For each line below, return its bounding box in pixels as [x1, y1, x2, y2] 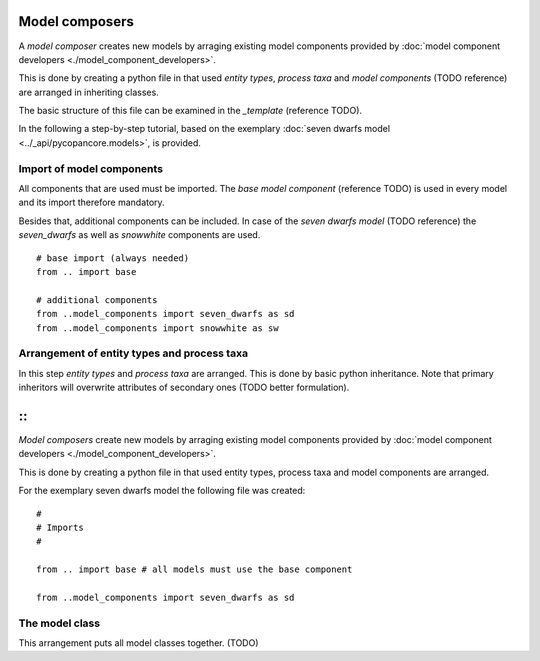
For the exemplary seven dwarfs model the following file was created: [18, 485, 306, 497]
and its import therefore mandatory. [18, 196, 165, 209]
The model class [18, 616, 100, 630]
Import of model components [18, 161, 164, 175]
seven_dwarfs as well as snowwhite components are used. [18, 229, 261, 241]
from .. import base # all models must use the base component [36, 564, 353, 575]
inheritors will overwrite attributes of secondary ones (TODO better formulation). [18, 381, 350, 394]
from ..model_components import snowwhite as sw [36, 322, 279, 334]
